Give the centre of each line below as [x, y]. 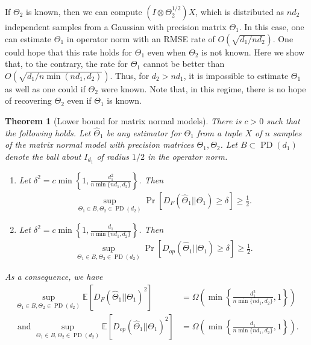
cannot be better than [184, 64]
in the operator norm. [187, 156]
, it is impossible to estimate [236, 75]
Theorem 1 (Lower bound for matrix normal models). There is [123, 120]
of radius [113, 156]
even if [79, 100]
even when [167, 52]
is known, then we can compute [84, 11]
